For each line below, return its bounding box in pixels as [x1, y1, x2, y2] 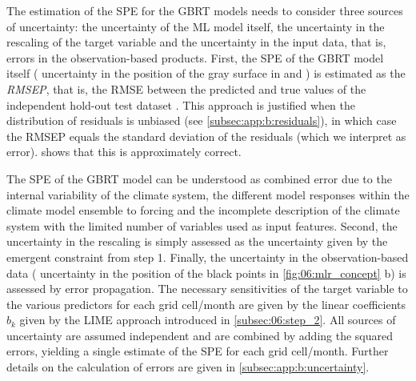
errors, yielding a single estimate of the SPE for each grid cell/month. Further [6, 343, 389, 359]
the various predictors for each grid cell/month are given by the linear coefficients [6, 295, 406, 312]
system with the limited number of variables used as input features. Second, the [6, 217, 398, 234]
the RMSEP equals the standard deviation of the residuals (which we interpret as [6, 127, 406, 144]
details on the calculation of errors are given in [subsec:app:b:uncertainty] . [6, 359, 370, 375]
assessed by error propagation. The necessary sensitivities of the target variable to [6, 280, 408, 297]
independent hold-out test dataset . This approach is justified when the [6, 96, 356, 113]
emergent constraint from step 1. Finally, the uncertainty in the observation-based [6, 248, 409, 265]
